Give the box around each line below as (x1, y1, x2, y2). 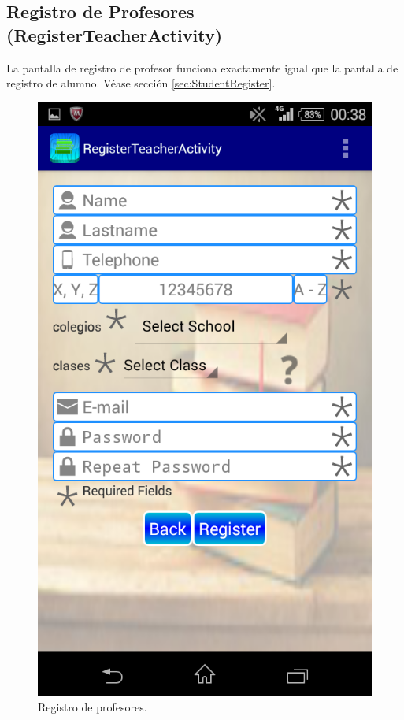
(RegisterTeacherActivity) (6, 22, 223, 46)
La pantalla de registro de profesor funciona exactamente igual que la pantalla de (6, 59, 398, 76)
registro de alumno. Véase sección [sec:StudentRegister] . (6, 75, 276, 91)
